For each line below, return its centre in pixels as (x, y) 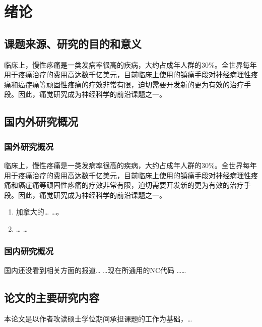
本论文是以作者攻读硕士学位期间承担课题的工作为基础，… (98, 318)
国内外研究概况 (41, 121)
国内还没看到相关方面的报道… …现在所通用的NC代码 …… (95, 270)
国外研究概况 (29, 146)
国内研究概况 (29, 251)
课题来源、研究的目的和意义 (73, 43)
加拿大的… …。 (40, 212)
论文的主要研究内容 (52, 297)
